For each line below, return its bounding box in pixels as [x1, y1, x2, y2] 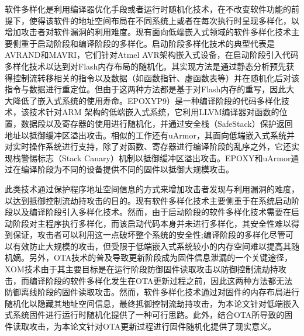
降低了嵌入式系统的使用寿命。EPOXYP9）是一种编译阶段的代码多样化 [12, 94, 282, 106]
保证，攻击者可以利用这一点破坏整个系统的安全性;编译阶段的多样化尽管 [12, 228, 285, 241]
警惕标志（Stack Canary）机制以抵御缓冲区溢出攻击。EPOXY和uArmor [20, 151, 291, 164]
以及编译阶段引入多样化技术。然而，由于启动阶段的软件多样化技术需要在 [12, 206, 291, 218]
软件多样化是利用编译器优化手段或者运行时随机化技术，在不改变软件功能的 [5, 3, 291, 15]
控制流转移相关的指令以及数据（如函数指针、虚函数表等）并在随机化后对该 [12, 71, 299, 84]
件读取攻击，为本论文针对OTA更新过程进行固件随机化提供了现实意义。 [5, 320, 277, 332]
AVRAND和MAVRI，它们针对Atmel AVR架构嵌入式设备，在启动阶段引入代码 [5, 49, 299, 61]
